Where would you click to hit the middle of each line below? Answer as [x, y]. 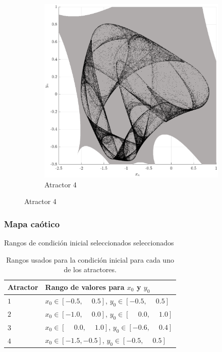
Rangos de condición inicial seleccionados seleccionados [89, 242]
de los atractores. [90, 269]
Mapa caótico [32, 223]
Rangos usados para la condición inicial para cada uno [90, 259]
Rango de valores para [85, 287]
